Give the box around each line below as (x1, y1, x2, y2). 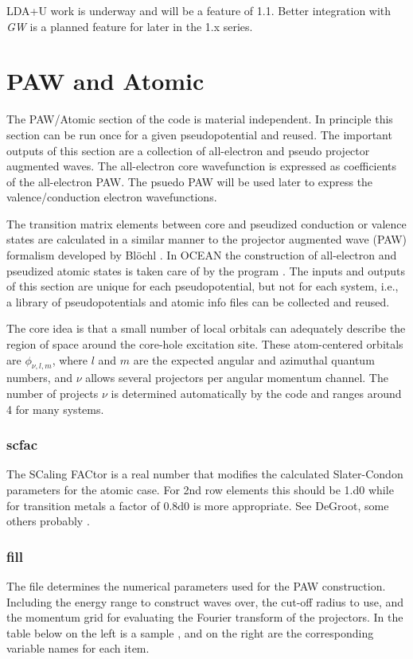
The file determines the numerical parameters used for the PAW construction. (6, 578, 386, 595)
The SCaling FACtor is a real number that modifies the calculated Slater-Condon (6, 466, 403, 482)
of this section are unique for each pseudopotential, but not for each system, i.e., (6, 278, 399, 294)
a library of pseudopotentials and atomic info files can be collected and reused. (6, 293, 390, 310)
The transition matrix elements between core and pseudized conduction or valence (6, 215, 407, 232)
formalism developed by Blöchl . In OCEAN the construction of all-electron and (6, 247, 397, 263)
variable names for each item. (6, 640, 150, 657)
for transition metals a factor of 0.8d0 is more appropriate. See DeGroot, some (6, 497, 389, 513)
